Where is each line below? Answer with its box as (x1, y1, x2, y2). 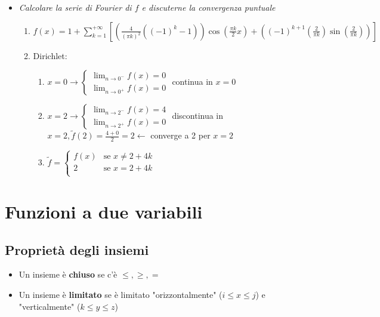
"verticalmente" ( (18, 300, 81, 312)
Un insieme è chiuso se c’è (18, 268, 118, 281)
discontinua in (172, 109, 224, 122)
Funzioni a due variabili (5, 199, 203, 224)
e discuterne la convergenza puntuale (141, 1, 276, 13)
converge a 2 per (150, 129, 211, 141)
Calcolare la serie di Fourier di (18, 1, 132, 13)
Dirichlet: (33, 49, 67, 61)
